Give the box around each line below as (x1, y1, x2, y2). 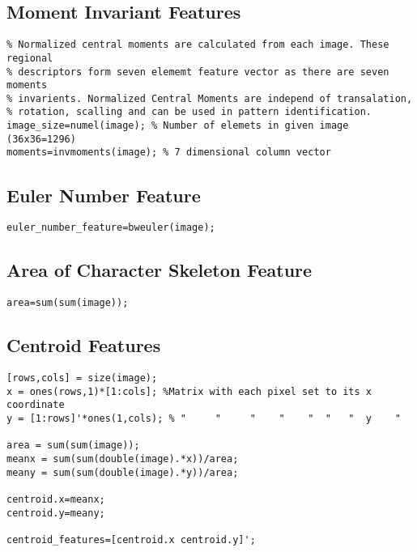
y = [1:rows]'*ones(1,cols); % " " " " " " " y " (6, 413, 401, 424)
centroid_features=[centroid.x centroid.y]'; (6, 533, 256, 546)
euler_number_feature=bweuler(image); (6, 222, 215, 234)
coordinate (6, 399, 65, 411)
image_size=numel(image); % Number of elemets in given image (6, 120, 349, 132)
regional (6, 52, 53, 64)
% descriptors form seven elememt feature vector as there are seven (6, 66, 389, 78)
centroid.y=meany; (6, 507, 105, 519)
